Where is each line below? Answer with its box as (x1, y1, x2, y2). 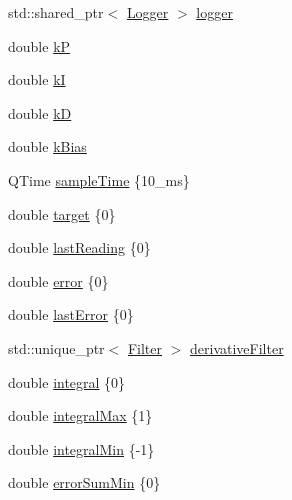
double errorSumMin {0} (8, 472, 161, 493)
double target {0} (8, 203, 116, 224)
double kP (8, 35, 71, 56)
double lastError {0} (8, 304, 134, 325)
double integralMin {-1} (8, 438, 155, 459)
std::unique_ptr (8, 337, 105, 358)
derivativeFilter (190, 337, 284, 358)
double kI (8, 69, 66, 90)
